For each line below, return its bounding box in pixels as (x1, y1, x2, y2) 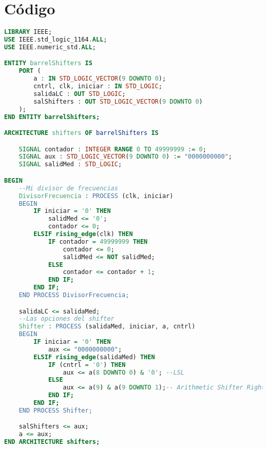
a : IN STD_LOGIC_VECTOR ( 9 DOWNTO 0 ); (33, 75, 166, 83)
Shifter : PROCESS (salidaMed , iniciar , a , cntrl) (18, 323, 196, 330)
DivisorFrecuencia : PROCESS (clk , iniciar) (18, 192, 174, 200)
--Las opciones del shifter (18, 315, 115, 323)
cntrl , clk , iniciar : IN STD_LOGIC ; (33, 83, 162, 90)
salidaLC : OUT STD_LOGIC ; (33, 90, 126, 97)
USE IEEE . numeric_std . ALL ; (4, 43, 97, 51)
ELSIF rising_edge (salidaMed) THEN (33, 353, 155, 361)
